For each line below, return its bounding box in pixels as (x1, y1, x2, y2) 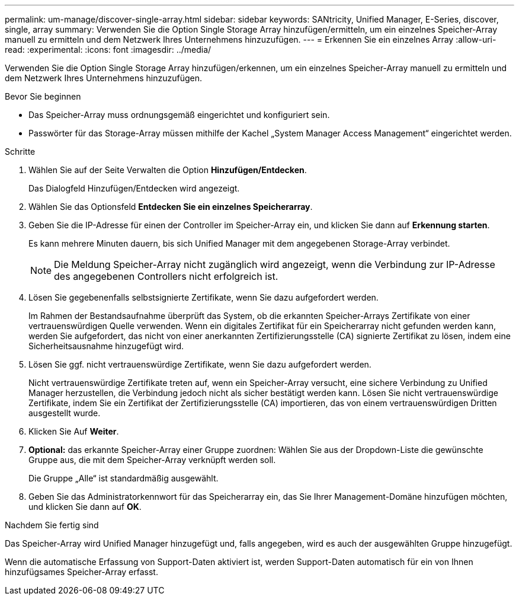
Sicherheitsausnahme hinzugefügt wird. (28, 341, 184, 351)
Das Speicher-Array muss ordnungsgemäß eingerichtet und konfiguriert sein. (28, 110, 330, 120)
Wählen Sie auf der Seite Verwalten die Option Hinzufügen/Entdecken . (28, 165, 307, 175)
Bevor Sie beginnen (5, 91, 81, 101)
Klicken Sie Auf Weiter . (28, 426, 119, 436)
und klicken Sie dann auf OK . (28, 502, 142, 512)
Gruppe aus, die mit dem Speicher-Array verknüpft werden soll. (28, 455, 276, 465)
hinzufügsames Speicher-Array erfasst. (5, 567, 158, 577)
